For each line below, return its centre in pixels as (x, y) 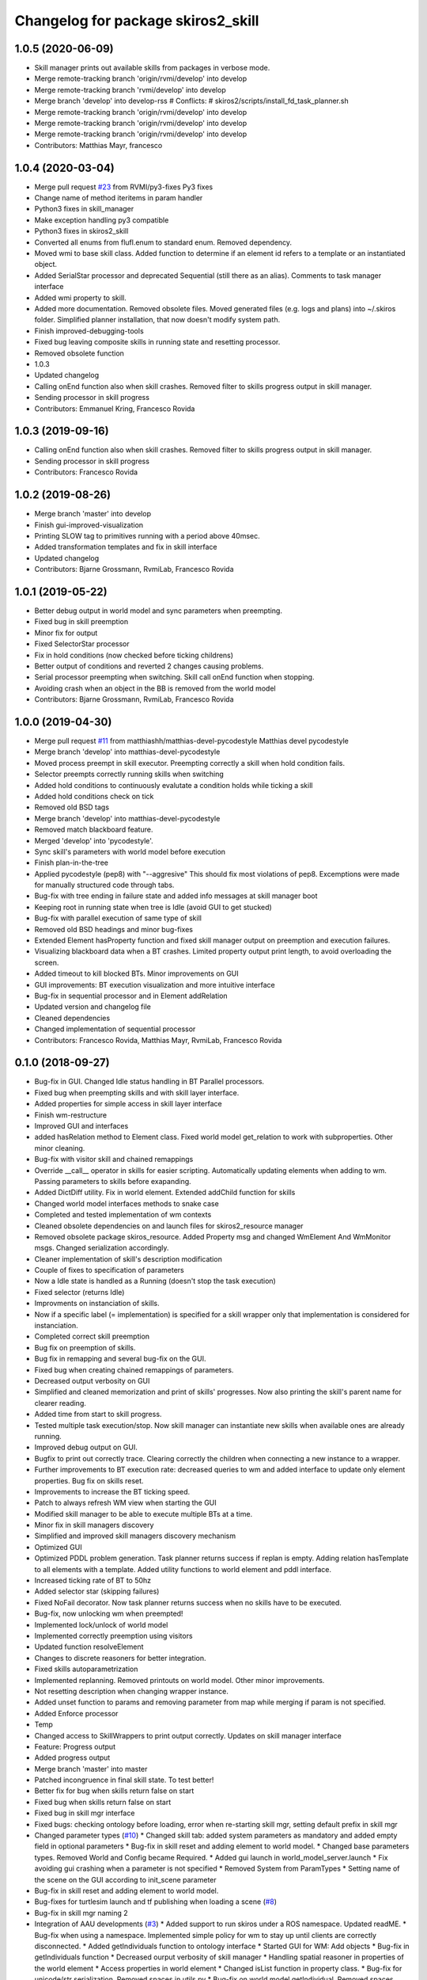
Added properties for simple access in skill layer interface (128, 1104)
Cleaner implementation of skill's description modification (128, 1258)
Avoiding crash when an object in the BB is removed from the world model (155, 688)
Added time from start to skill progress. (98, 1415)
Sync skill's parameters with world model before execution (130, 851)
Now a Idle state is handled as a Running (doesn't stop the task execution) (155, 1281)
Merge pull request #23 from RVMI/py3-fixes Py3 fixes (124, 187)
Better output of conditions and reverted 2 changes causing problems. (149, 666)
